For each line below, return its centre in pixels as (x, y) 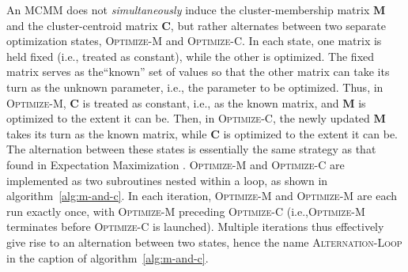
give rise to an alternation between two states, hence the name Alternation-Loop (204, 242)
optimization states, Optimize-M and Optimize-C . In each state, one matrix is (194, 41)
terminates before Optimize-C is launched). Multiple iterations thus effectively (195, 227)
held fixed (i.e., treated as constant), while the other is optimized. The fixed (191, 56)
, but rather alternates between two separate (278, 25)
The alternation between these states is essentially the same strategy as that (191, 149)
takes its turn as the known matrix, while (107, 133)
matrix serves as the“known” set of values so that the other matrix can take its (198, 72)
